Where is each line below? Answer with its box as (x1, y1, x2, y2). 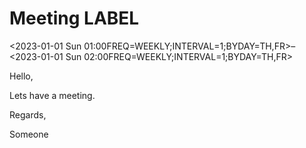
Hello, (9, 70, 34, 82)
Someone (9, 128, 49, 140)
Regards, (9, 108, 47, 121)
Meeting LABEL (9, 7, 140, 30)
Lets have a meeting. (9, 89, 96, 101)
